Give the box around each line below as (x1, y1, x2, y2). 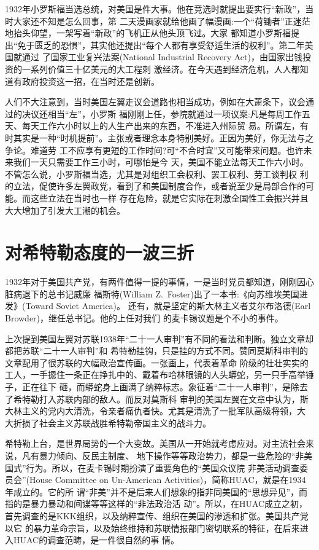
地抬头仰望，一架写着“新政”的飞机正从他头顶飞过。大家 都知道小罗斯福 (5, 26, 291, 39)
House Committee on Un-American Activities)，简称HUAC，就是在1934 (29, 473, 306, 486)
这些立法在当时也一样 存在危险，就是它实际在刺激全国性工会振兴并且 (30, 191, 309, 204)
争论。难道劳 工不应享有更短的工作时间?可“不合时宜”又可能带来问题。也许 (5, 143, 304, 156)
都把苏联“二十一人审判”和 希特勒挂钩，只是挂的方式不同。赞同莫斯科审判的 (5, 344, 308, 357)
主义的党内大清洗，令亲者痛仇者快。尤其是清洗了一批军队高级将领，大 (21, 404, 306, 417)
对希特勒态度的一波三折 (5, 240, 194, 265)
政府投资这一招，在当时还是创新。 (21, 74, 159, 87)
